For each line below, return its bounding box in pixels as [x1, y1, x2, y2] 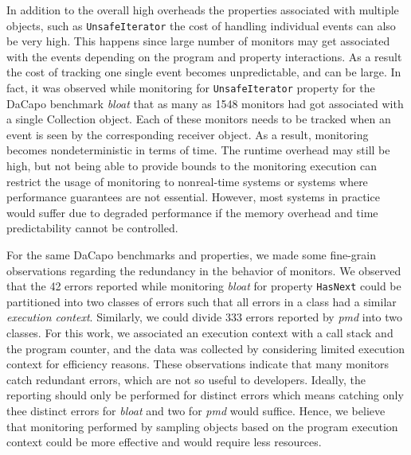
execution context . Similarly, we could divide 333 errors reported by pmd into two [6, 309, 403, 325]
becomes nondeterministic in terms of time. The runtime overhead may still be [6, 142, 390, 158]
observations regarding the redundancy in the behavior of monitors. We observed [6, 262, 401, 278]
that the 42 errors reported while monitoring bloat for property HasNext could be [6, 278, 401, 294]
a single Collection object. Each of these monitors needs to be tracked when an [6, 111, 391, 127]
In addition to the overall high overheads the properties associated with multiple [6, 2, 399, 17]
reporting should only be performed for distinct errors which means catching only [6, 387, 404, 403]
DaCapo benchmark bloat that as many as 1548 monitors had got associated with [6, 95, 404, 111]
